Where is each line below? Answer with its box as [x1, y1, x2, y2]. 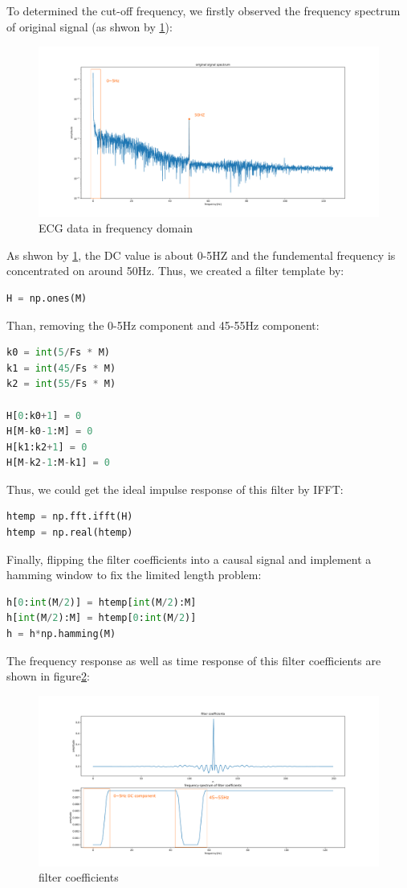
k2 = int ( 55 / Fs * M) [6, 378, 116, 390]
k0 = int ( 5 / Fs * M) [6, 347, 110, 359]
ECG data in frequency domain [39, 220, 193, 236]
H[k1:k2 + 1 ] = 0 [6, 441, 88, 453]
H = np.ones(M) [6, 292, 88, 304]
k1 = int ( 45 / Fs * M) [6, 362, 116, 374]
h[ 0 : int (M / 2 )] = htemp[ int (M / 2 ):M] [6, 596, 197, 608]
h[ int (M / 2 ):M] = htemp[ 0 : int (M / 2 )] [6, 612, 197, 624]
